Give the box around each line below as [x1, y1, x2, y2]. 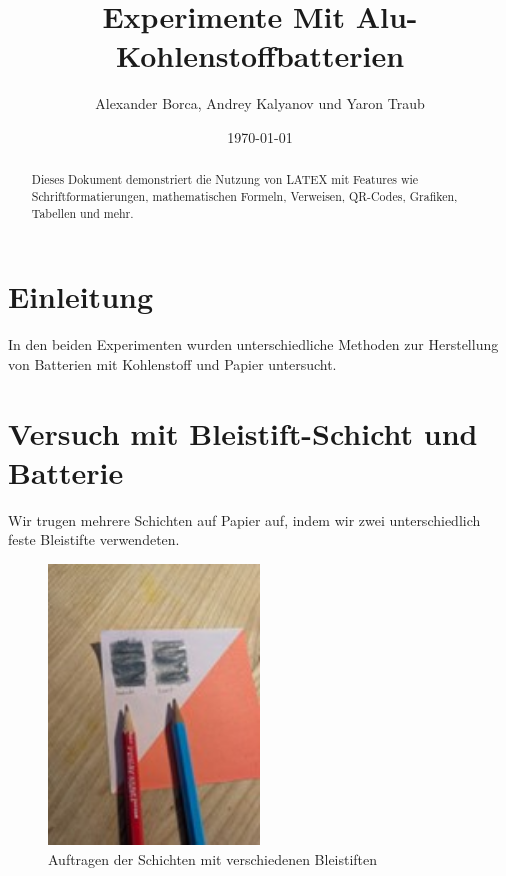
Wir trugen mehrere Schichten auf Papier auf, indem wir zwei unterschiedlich [8, 509, 481, 530]
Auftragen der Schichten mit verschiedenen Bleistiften [48, 849, 378, 870]
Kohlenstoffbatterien [115, 35, 405, 76]
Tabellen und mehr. [31, 204, 134, 221]
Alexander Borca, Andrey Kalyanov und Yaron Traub [95, 93, 425, 114]
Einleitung [8, 276, 154, 317]
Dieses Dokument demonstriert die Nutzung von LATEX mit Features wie [31, 171, 419, 188]
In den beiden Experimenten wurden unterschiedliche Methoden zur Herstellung [8, 334, 499, 355]
